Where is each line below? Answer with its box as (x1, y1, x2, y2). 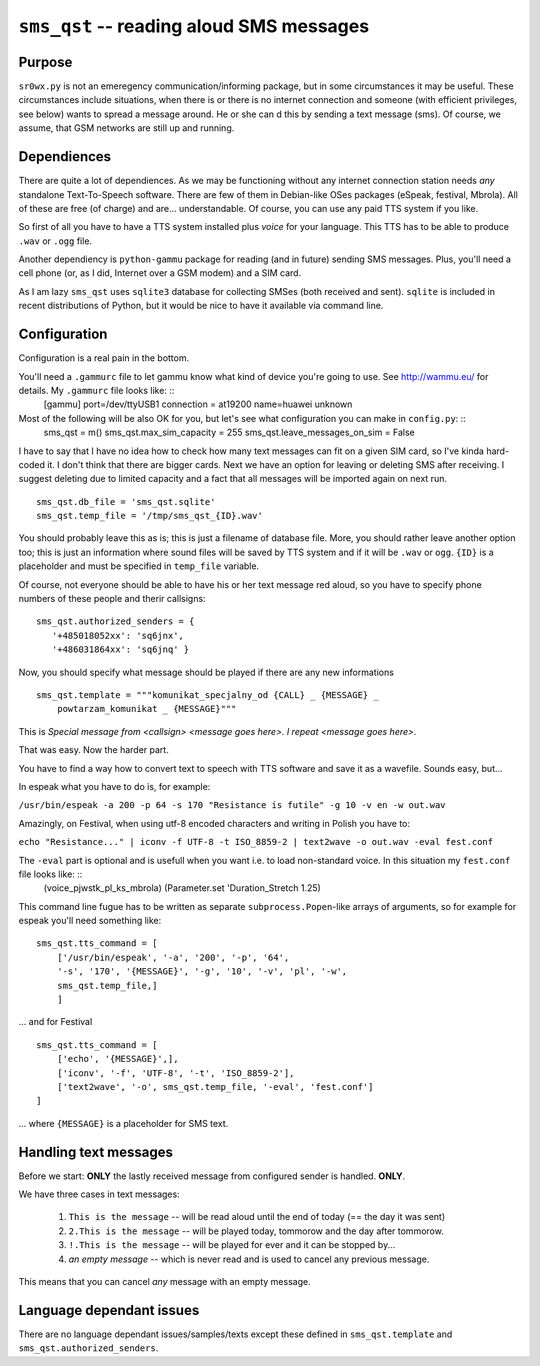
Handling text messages (18, 1143, 174, 1160)
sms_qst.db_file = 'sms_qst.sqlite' (36, 496, 216, 507)
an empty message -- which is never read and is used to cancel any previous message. (68, 1253, 430, 1265)
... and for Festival (18, 1016, 93, 1028)
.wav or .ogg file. (18, 235, 93, 247)
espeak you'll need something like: (18, 915, 162, 927)
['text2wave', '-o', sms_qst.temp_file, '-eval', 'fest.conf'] (56, 1081, 374, 1092)
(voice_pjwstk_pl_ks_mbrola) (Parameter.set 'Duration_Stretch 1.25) (43, 882, 322, 894)
